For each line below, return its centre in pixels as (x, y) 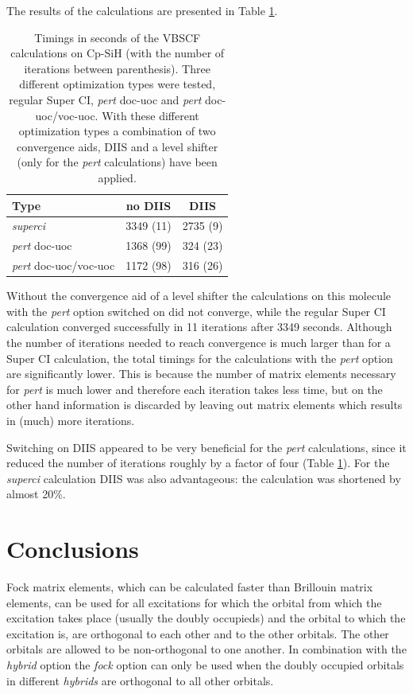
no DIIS (149, 205)
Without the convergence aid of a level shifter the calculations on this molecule (199, 296)
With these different (151, 115)
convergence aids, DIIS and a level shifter (118, 146)
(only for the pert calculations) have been (117, 162)
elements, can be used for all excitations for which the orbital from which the (194, 602)
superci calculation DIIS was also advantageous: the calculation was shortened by (204, 478)
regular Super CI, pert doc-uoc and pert (105, 99)
